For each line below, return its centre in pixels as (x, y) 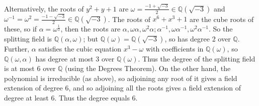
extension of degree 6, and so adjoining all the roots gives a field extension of (123, 88)
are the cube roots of (222, 19)
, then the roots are (91, 29)
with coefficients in (175, 48)
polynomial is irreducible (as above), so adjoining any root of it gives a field (121, 78)
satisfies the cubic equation (80, 48)
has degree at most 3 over (75, 58)
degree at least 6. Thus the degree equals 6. (71, 97)
